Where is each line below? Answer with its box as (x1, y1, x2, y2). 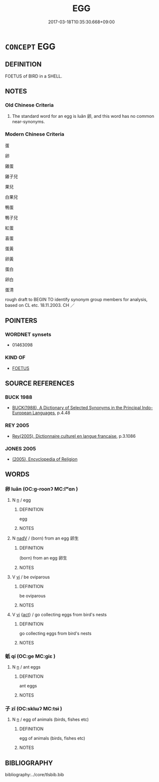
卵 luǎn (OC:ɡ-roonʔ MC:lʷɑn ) (5, 486, 79, 493)
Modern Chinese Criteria (5, 131, 64, 138)
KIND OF (5, 354, 26, 361)
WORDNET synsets (5, 331, 52, 338)
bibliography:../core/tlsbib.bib (5, 772, 64, 778)
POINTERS (5, 317, 38, 325)
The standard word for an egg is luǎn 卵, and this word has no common (12, 113, 154, 119)
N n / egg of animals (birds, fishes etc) (12, 717, 89, 722)
